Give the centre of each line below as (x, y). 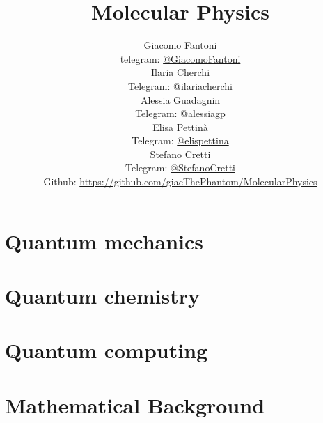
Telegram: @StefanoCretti (180, 168)
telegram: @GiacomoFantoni (180, 58)
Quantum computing (107, 350)
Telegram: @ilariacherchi (180, 85)
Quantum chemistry (103, 296)
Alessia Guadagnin (180, 99)
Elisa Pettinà (180, 126)
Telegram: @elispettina (180, 140)
